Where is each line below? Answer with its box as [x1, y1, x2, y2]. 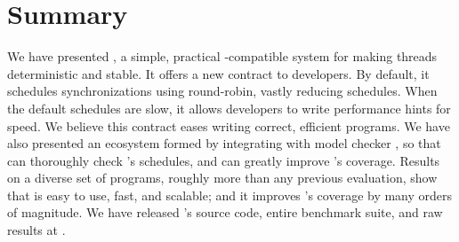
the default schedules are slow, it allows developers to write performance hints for [7, 98, 451, 117]
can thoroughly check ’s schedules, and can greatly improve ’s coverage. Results [7, 151, 440, 169]
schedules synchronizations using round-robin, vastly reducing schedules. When [7, 82, 438, 100]
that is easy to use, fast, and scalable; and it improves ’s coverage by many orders [7, 185, 453, 204]
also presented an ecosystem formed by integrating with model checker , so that [7, 134, 441, 152]
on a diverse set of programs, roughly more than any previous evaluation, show [7, 168, 438, 187]
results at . [7, 221, 66, 239]
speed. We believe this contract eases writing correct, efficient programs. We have [7, 116, 450, 135]
